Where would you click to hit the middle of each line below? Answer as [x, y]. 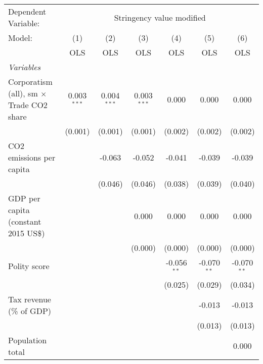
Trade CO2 [28, 105]
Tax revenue [30, 299]
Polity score [29, 266]
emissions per [32, 157]
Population [28, 340]
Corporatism [30, 82]
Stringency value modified [160, 17]
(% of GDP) [30, 310]
